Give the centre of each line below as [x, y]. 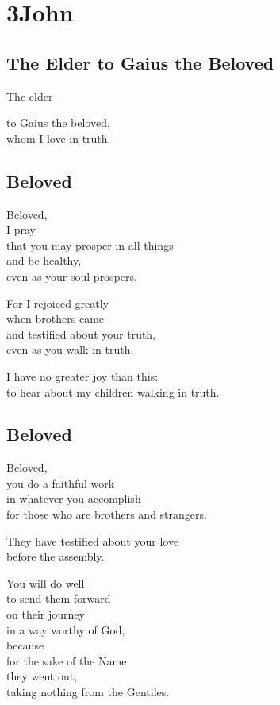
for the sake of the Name [67, 660]
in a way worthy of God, [66, 629]
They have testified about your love [93, 540]
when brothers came [56, 318]
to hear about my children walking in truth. [113, 391]
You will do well [46, 582]
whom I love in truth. [59, 138]
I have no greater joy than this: [82, 375]
